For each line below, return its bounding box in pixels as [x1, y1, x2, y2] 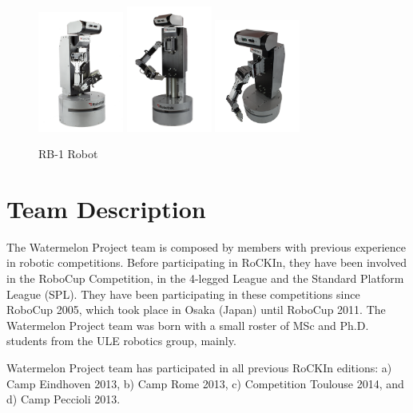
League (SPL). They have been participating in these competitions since [6, 285, 360, 302]
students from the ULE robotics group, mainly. [6, 332, 236, 349]
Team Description [6, 192, 206, 224]
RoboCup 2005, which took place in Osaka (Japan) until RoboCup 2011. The [6, 301, 386, 318]
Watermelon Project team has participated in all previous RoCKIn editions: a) [6, 359, 392, 375]
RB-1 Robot [38, 145, 98, 162]
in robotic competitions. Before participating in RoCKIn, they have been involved [6, 254, 407, 271]
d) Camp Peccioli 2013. [6, 391, 121, 407]
